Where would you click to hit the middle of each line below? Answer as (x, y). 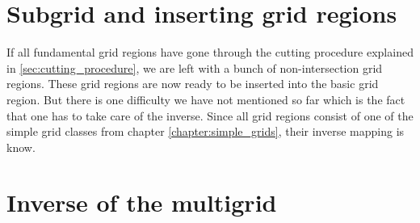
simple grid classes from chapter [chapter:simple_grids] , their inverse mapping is (206, 131)
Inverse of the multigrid (142, 202)
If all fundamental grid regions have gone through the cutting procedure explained (210, 52)
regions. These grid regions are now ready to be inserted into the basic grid (193, 84)
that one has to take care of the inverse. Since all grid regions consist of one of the (210, 115)
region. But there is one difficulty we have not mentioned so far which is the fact (206, 99)
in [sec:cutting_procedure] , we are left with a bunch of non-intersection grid (195, 67)
